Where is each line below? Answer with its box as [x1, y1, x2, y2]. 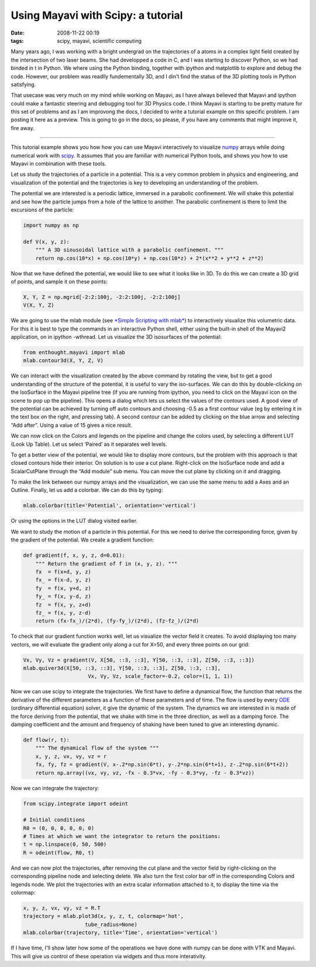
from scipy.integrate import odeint [23, 800, 129, 807]
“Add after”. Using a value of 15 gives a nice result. [11, 421, 133, 428]
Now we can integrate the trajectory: [11, 784, 99, 791]
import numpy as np [23, 222, 79, 229]
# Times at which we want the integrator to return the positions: [23, 833, 221, 840]
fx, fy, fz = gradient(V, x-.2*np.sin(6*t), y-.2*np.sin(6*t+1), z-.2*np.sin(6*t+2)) [35, 761, 289, 768]
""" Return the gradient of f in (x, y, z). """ [35, 560, 178, 567]
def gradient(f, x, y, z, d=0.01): [23, 552, 125, 559]
